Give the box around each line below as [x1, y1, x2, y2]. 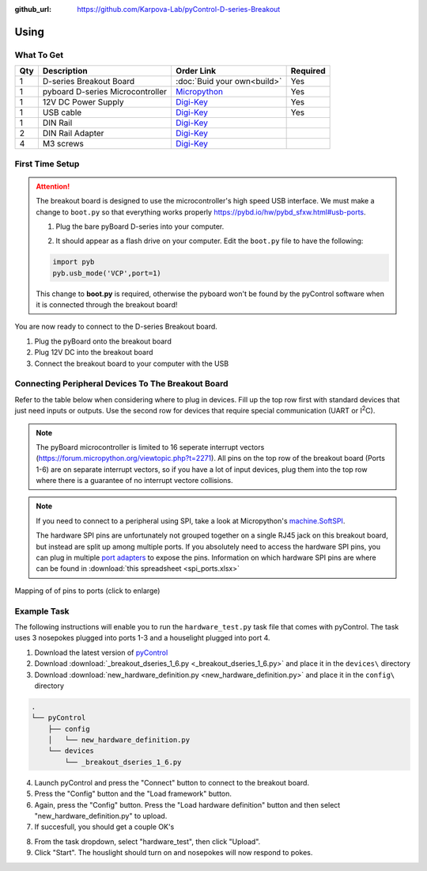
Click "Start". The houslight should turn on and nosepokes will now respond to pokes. [34, 848, 313, 858]
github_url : [14, 5, 51, 13]
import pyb [52, 257, 95, 267]
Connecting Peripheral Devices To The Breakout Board [14, 378, 229, 390]
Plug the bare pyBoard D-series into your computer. [55, 222, 225, 231]
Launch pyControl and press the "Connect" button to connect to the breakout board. [34, 778, 310, 787]
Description [42, 66, 88, 77]
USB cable [42, 107, 82, 118]
